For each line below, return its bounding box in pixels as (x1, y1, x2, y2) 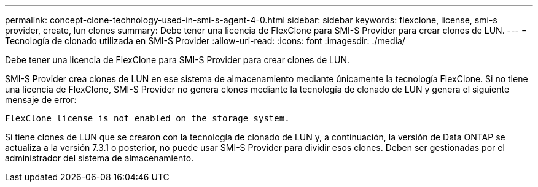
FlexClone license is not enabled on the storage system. (5, 113, 290, 123)
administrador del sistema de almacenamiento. (5, 153, 194, 163)
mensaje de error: (5, 94, 77, 105)
